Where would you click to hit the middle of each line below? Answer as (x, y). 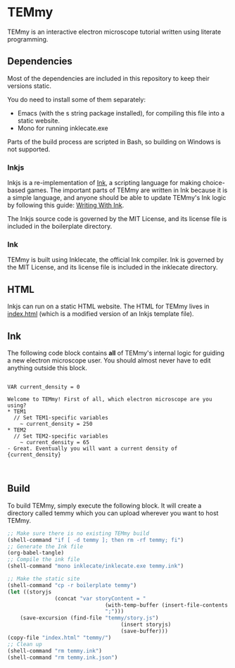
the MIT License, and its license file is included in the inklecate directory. (113, 267)
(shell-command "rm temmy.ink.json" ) (63, 657)
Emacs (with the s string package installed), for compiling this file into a (121, 113)
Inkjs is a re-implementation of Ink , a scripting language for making (104, 183)
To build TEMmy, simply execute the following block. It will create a (104, 505)
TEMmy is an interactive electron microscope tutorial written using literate (114, 32)
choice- (214, 183)
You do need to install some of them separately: (77, 99)
